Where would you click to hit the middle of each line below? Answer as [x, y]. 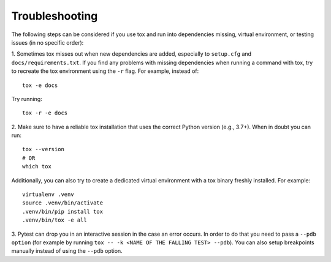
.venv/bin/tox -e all [55, 220]
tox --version [43, 149]
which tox [37, 167]
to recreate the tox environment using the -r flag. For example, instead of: [105, 71]
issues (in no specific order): [48, 42]
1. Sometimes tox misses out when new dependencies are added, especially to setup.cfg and [131, 54]
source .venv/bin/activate [63, 203]
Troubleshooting [55, 16]
